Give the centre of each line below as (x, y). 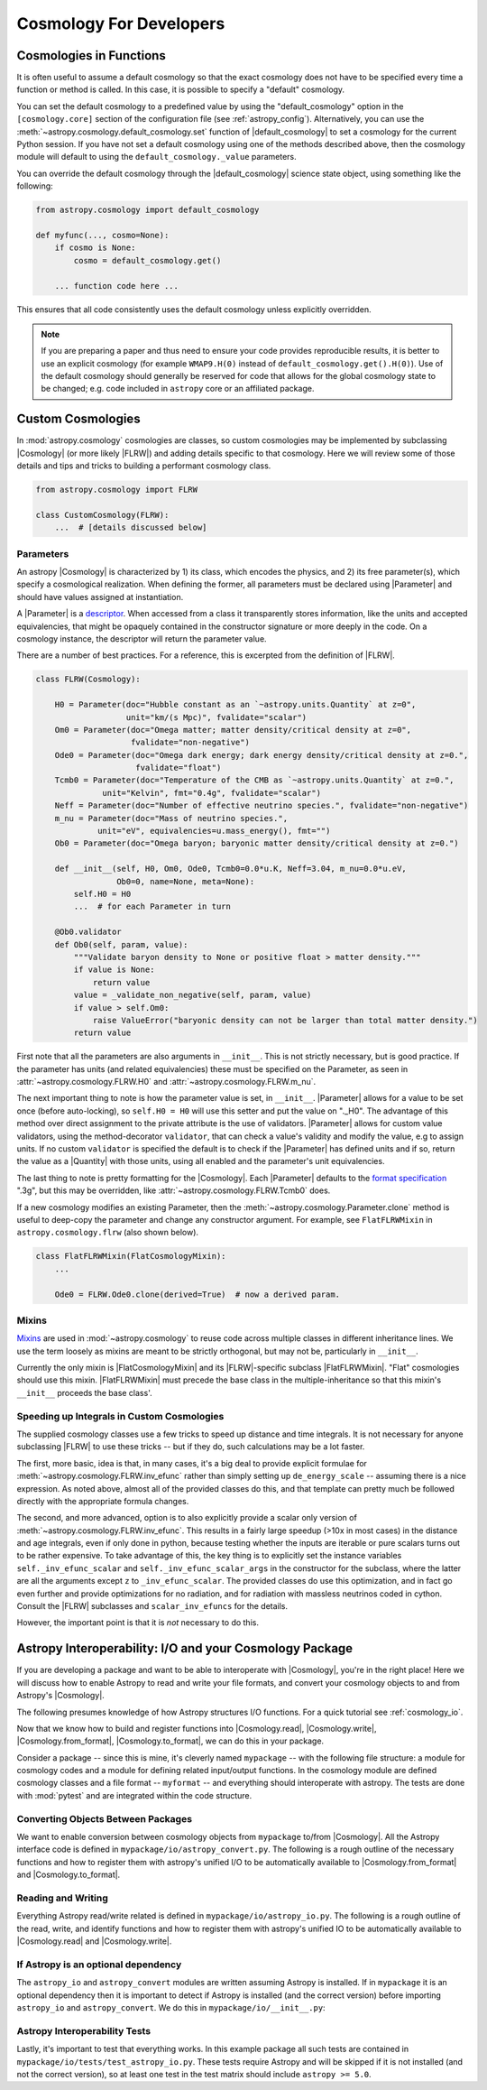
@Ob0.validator (88, 932)
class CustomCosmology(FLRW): (102, 515)
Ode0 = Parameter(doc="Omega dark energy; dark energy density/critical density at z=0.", (262, 755)
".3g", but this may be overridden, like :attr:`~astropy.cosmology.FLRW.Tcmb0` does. (174, 1190)
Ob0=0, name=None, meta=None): (185, 881)
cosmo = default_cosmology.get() (147, 260)
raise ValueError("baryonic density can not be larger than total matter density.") (285, 1020)
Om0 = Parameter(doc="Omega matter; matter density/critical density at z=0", (233, 730)
